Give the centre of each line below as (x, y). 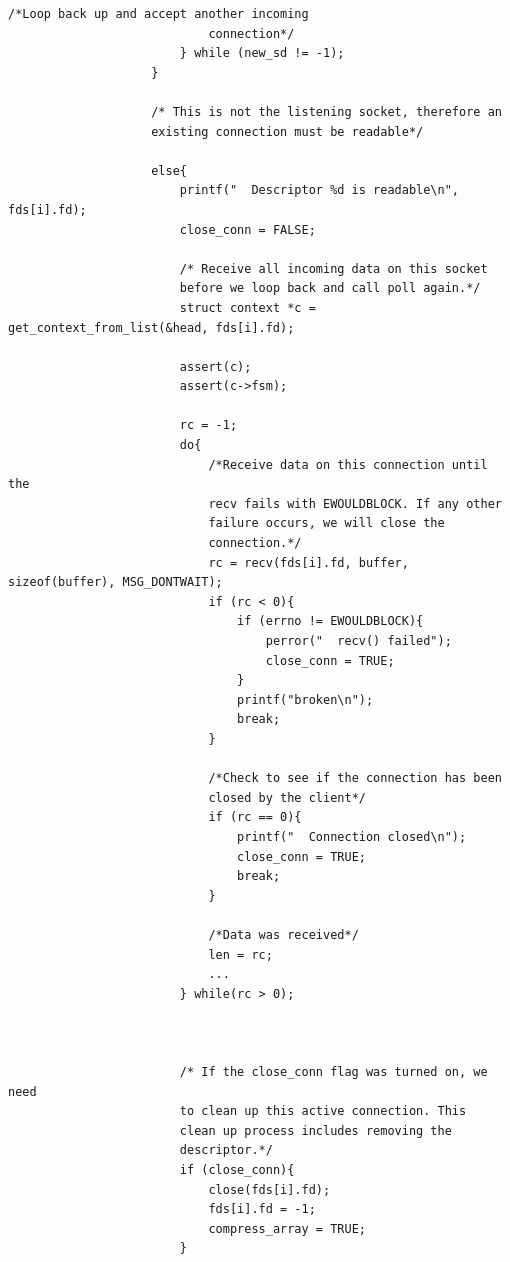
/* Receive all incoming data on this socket (333, 268)
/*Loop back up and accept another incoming (158, 14)
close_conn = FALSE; (247, 229)
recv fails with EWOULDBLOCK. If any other (355, 503)
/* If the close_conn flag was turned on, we (333, 1072)
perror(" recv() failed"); (358, 641)
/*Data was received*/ (283, 934)
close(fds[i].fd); (269, 1189)
